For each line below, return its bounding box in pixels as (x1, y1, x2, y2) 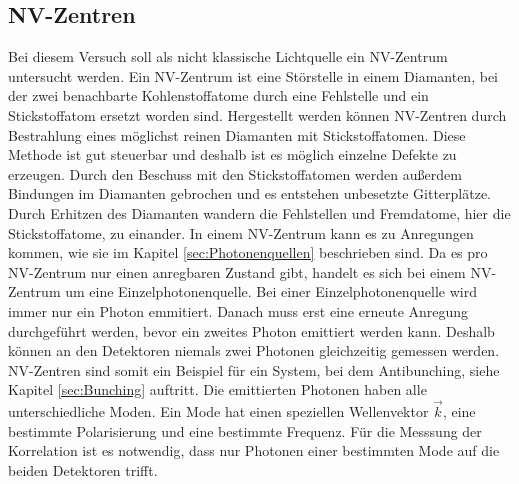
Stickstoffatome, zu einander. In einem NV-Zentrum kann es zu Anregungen (8, 222, 474, 243)
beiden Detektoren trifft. (8, 459, 158, 480)
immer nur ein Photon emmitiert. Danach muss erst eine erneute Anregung (8, 300, 469, 321)
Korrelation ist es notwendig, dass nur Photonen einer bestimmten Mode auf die (8, 440, 500, 461)
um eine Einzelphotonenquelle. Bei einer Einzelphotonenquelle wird (65, 281, 477, 302)
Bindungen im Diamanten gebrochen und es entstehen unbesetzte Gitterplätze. (8, 183, 492, 204)
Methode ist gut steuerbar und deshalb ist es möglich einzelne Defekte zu (8, 144, 457, 165)
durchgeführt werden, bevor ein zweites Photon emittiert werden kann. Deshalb (8, 320, 495, 341)
